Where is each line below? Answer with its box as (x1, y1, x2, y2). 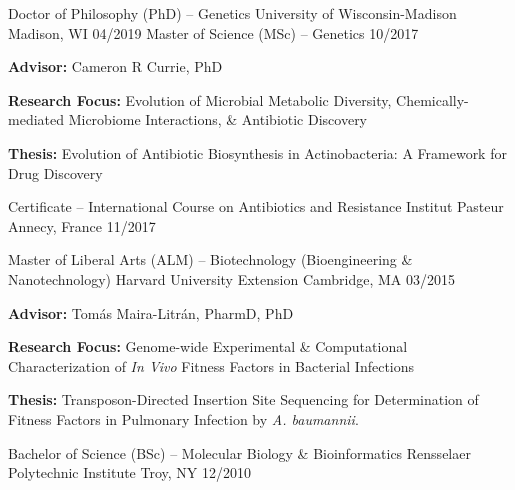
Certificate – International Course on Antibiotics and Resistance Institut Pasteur (8, 196, 504, 217)
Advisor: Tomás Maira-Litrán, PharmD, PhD (8, 302, 294, 323)
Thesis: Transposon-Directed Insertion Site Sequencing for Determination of (8, 389, 479, 410)
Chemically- (396, 89, 469, 110)
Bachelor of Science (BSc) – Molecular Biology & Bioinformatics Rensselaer (8, 442, 471, 463)
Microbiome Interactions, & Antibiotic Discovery (68, 109, 368, 130)
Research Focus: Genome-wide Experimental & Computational (8, 336, 408, 357)
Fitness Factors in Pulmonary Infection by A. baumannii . (8, 408, 359, 429)
